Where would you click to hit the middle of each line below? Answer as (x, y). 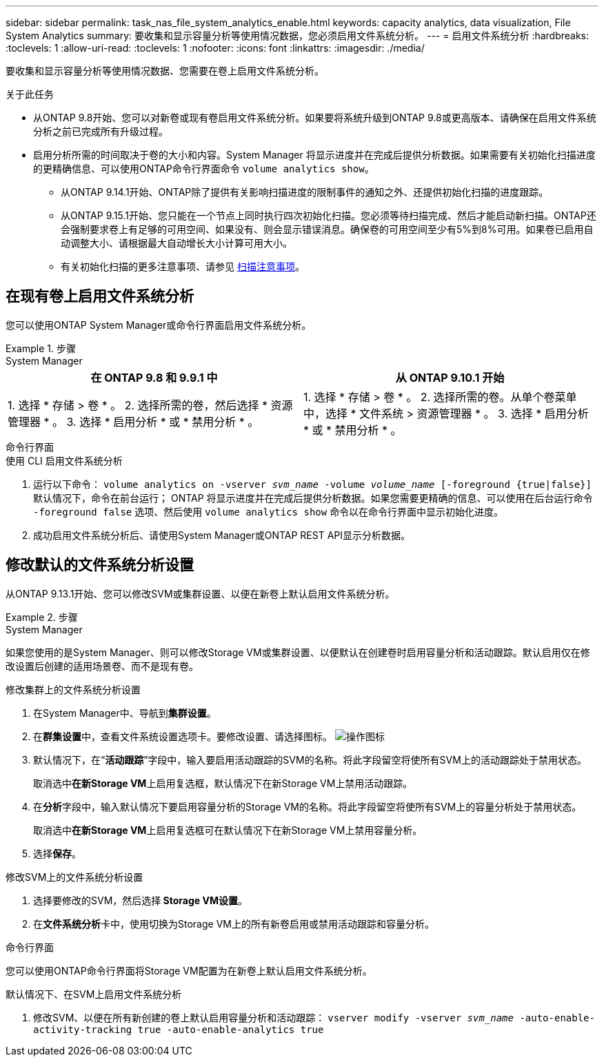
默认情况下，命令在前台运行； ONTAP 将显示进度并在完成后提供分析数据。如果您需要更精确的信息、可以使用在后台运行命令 (313, 498)
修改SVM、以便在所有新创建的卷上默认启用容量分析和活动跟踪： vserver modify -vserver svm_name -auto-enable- (314, 1017)
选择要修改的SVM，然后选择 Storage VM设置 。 (140, 900)
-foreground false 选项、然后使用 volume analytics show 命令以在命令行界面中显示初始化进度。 (269, 511)
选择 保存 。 (57, 853)
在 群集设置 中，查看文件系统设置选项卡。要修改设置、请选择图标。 (183, 736)
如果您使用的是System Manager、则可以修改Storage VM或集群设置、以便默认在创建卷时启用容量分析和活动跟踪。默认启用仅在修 (298, 652)
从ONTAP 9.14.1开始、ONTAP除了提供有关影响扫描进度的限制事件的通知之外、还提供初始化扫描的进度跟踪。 (305, 192)
